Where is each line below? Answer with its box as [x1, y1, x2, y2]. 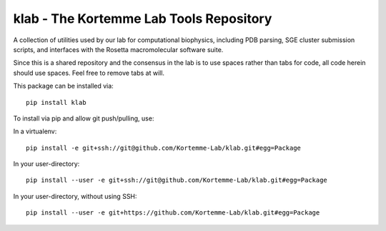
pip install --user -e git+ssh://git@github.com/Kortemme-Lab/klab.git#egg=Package [26, 176, 328, 185]
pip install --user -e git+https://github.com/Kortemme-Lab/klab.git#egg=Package [26, 209, 320, 217]
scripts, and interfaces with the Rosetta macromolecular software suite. [13, 45, 224, 53]
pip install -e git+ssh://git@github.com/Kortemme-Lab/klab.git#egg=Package [26, 143, 302, 152]
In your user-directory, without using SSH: [13, 192, 137, 200]
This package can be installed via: [13, 82, 114, 91]
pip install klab [26, 98, 86, 106]
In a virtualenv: [13, 127, 57, 135]
